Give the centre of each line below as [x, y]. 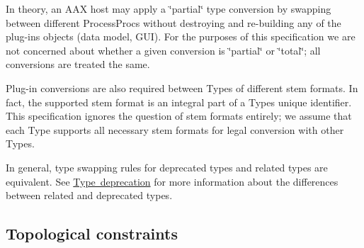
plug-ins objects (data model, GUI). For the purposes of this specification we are [181, 36]
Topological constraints [92, 233]
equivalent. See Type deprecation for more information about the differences [172, 181]
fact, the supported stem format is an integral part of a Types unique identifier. [179, 102]
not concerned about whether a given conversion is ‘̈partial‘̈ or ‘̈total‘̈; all [163, 50]
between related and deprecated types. [89, 195]
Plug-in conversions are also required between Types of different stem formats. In [182, 88]
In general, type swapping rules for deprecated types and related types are [167, 167]
